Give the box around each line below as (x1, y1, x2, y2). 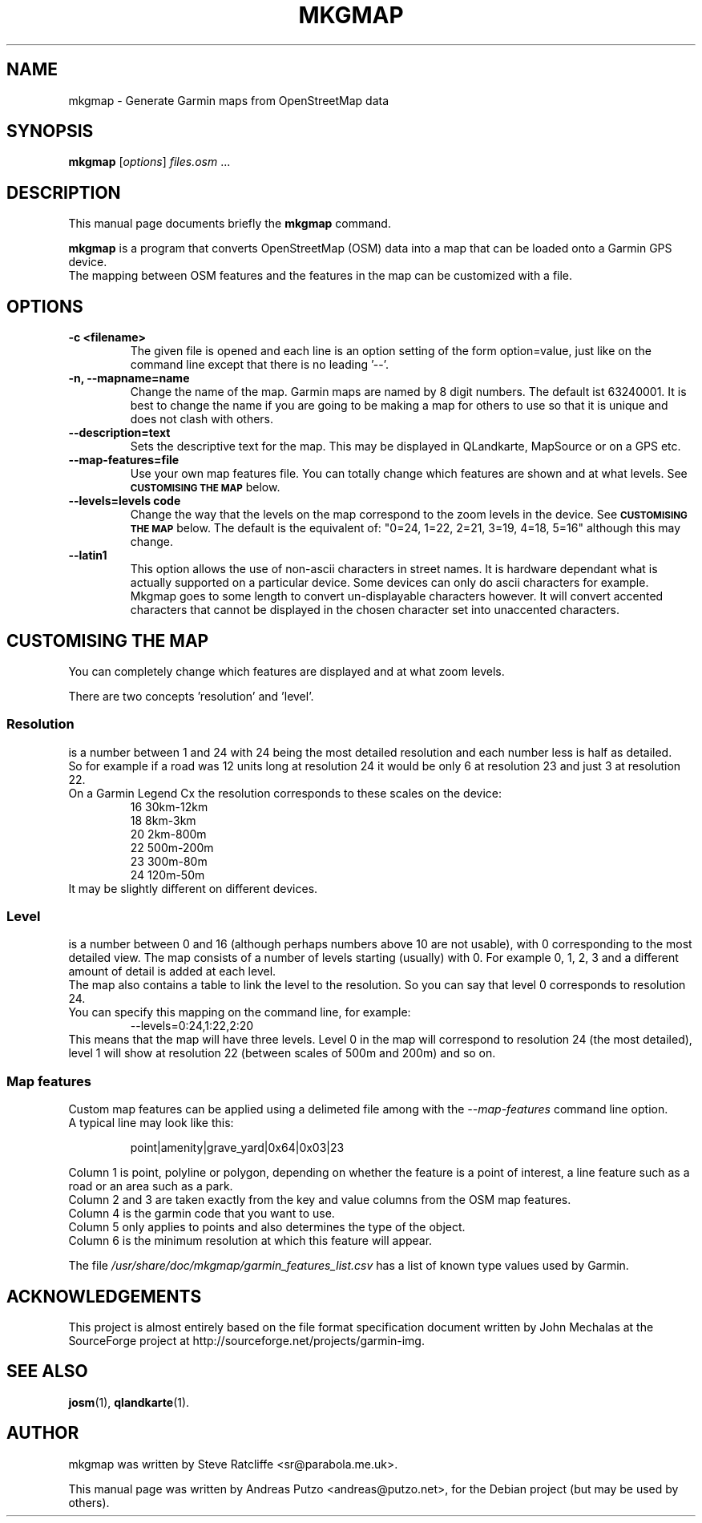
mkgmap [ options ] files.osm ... (68, 155, 231, 169)
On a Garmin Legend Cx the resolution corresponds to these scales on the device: (68, 786, 502, 800)
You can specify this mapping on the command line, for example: (68, 1005, 411, 1020)
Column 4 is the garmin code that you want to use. (68, 1206, 335, 1221)
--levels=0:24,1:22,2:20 (130, 1019, 254, 1033)
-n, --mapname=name (68, 371, 190, 386)
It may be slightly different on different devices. (68, 881, 318, 895)
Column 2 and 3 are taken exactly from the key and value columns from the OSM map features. (68, 1193, 571, 1207)
